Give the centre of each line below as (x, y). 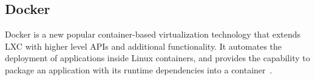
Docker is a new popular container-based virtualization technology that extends (153, 34)
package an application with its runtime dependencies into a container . (139, 69)
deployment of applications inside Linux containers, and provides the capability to (157, 58)
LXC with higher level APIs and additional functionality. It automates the (144, 46)
